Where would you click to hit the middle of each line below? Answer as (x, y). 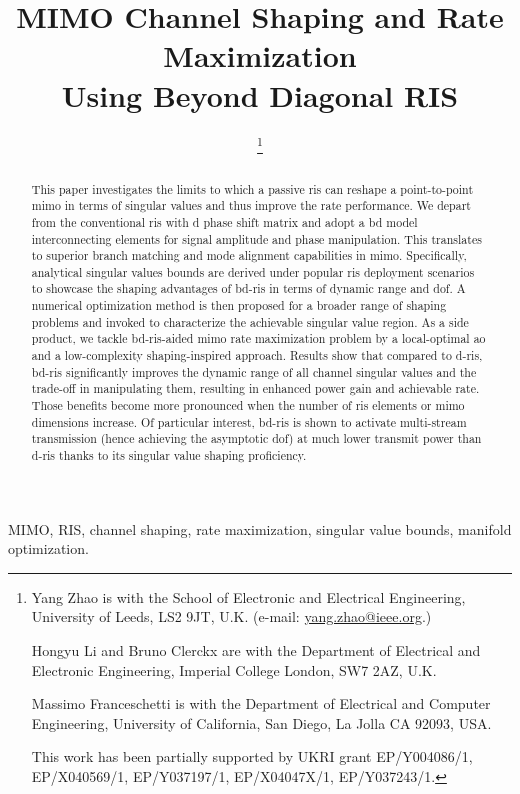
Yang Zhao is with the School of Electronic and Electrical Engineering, (248, 596)
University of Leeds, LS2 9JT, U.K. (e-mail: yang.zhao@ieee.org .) (231, 616)
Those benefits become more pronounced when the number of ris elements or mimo (248, 405)
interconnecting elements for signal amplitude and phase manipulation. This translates (256, 238)
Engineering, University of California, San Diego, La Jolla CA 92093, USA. (261, 722)
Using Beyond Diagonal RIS (260, 94)
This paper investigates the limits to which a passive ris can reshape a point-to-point (252, 188)
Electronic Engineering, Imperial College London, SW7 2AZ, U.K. (234, 669)
